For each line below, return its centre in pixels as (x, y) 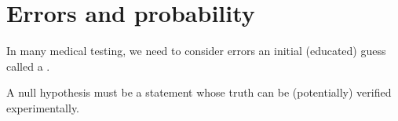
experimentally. (43, 107)
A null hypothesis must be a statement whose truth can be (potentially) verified (199, 92)
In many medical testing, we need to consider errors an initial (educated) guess (196, 51)
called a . (28, 66)
